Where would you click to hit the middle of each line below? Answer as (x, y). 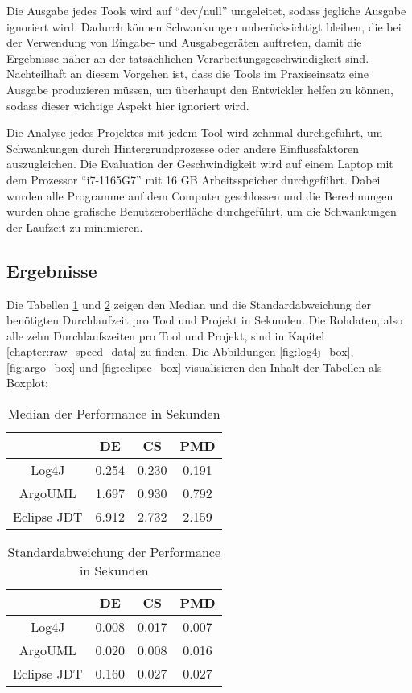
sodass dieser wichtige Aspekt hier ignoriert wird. (128, 105)
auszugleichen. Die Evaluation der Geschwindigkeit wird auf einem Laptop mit (200, 164)
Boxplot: (27, 383)
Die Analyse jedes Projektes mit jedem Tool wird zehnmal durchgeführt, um (195, 132)
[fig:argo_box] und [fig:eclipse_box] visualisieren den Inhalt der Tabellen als (194, 367)
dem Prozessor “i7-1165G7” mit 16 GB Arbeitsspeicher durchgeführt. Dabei (194, 179)
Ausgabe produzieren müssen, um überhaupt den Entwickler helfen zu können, (200, 89)
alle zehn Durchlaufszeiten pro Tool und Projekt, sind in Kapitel (166, 335)
